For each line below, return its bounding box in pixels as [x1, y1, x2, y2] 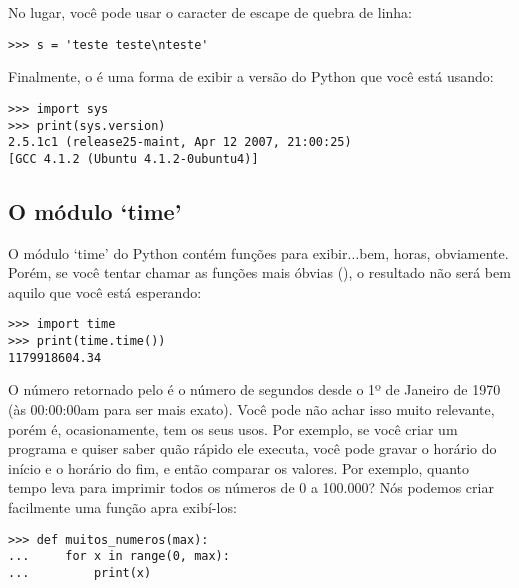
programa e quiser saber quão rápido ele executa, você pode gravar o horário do [8, 438, 497, 459]
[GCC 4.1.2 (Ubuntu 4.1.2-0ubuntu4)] [8, 151, 259, 166]
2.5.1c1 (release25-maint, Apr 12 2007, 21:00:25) [8, 135, 352, 150]
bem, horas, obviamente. [359, 242, 509, 263]
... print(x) [8, 565, 152, 580]
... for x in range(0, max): [8, 549, 230, 564]
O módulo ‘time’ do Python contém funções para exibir [8, 242, 348, 263]
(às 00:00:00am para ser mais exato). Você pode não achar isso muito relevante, [8, 399, 495, 420]
